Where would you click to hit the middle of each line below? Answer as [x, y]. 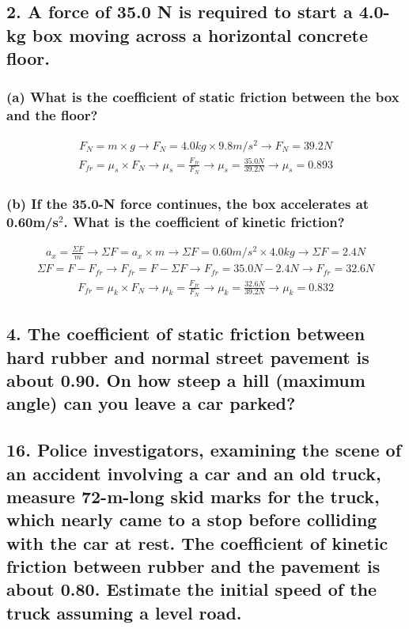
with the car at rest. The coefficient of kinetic [197, 542]
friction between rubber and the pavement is [193, 566]
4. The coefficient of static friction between [186, 333]
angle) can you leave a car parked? [151, 403]
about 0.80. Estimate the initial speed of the [192, 589]
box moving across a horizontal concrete [200, 34]
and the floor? [52, 115]
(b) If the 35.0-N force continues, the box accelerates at [188, 203]
